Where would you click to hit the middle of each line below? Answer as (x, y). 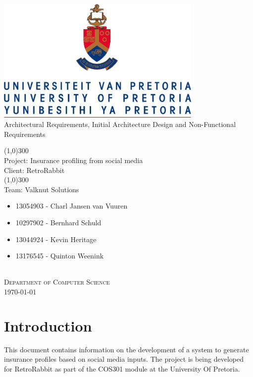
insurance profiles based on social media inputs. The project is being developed (124, 359)
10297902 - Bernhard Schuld (58, 222)
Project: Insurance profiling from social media (74, 160)
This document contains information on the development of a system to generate (126, 349)
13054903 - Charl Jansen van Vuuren (72, 206)
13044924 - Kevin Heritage (56, 239)
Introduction (48, 325)
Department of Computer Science (57, 282)
